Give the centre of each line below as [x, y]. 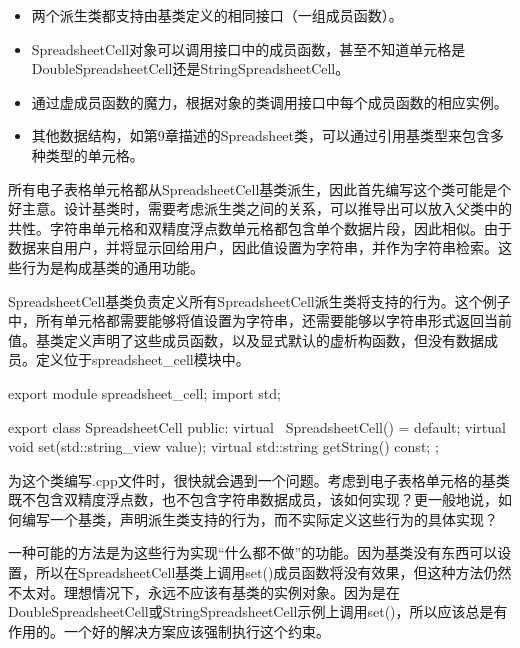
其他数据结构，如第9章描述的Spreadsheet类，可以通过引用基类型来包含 [261, 135]
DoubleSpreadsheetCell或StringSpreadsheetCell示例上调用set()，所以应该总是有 [258, 611]
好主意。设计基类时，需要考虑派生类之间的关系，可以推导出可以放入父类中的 [260, 208]
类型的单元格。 [94, 154]
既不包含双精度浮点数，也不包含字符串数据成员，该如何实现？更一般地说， [253, 499]
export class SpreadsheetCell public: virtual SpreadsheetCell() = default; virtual [257, 426]
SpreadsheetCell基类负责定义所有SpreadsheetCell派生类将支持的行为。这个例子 [259, 300]
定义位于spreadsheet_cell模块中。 [142, 359]
